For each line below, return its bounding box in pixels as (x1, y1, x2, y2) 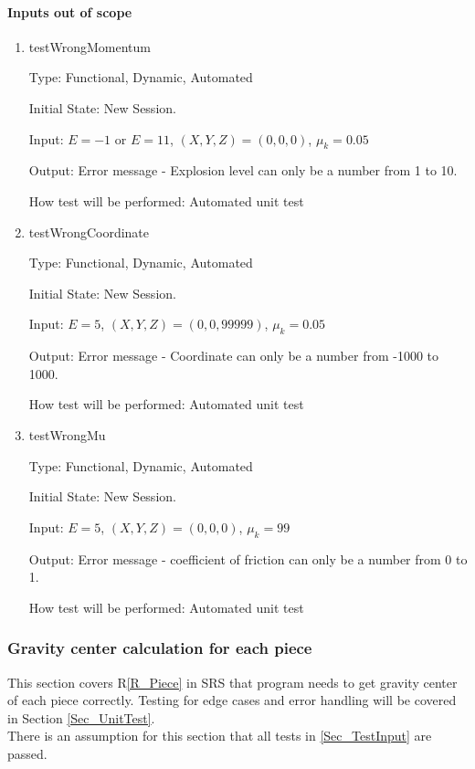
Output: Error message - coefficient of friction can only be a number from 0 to (28, 549, 468, 568)
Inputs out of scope (7, 2, 132, 21)
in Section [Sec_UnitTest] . (7, 708, 155, 727)
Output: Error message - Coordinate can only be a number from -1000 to (28, 346, 438, 365)
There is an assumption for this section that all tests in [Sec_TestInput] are (7, 726, 432, 745)
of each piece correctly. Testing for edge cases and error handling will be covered (7, 690, 457, 710)
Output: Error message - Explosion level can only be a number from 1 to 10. (28, 161, 458, 180)
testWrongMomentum (28, 37, 151, 56)
